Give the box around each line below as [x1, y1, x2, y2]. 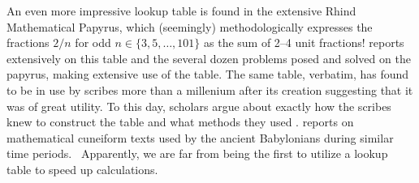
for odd [75, 34, 111, 51]
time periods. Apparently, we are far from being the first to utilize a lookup [6, 145, 388, 162]
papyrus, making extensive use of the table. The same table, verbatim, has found [6, 66, 409, 83]
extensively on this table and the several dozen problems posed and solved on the [6, 49, 411, 66]
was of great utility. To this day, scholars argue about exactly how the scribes [6, 97, 391, 114]
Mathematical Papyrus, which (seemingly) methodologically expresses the [6, 18, 373, 35]
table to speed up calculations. [6, 160, 158, 177]
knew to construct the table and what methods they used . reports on [6, 113, 354, 130]
